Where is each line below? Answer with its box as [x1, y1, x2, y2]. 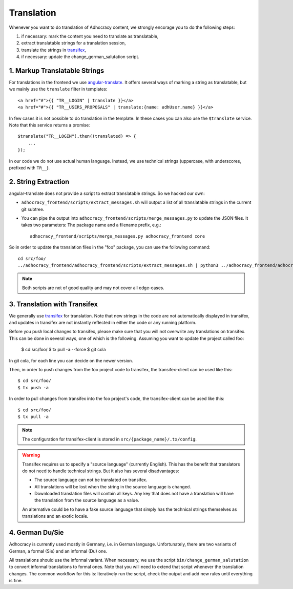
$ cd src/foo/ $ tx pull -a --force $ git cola [21, 347, 106, 353]
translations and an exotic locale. [22, 513, 89, 519]
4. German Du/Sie [9, 528, 64, 537]
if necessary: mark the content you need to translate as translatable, [21, 33, 159, 39]
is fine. [9, 578, 23, 584]
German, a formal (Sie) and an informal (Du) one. [9, 548, 107, 554]
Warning [22, 452, 40, 458]
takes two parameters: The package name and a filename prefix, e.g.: [21, 222, 161, 228]
